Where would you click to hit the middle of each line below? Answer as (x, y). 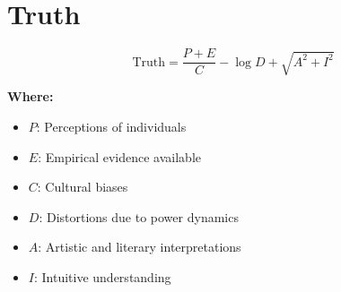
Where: (31, 96)
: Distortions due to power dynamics (139, 216)
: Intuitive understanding (102, 277)
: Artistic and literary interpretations (140, 247)
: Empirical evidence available (119, 156)
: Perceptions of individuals (111, 127)
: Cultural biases (83, 187)
